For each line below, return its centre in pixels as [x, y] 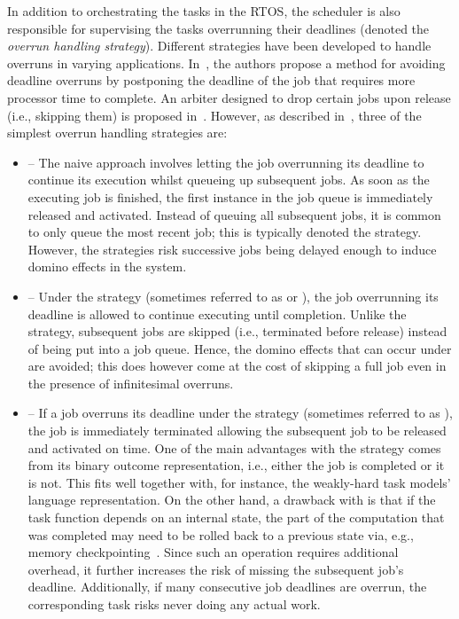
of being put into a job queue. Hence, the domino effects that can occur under [240, 348]
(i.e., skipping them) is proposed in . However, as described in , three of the [214, 115]
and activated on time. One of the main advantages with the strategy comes [234, 447]
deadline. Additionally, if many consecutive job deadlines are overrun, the [227, 587]
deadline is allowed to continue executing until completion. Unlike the [217, 313]
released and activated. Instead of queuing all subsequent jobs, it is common [234, 214]
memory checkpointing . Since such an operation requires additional [213, 552]
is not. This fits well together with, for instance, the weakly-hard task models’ [239, 482]
